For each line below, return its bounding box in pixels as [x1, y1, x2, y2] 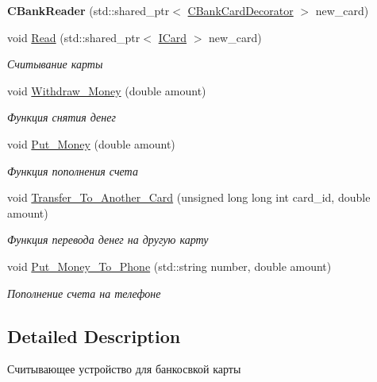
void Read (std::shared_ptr [7, 29, 140, 45]
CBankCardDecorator [187, 2, 294, 18]
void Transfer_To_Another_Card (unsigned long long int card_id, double [7, 189, 371, 206]
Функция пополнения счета [7, 162, 138, 179]
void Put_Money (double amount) [7, 135, 175, 152]
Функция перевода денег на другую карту [7, 231, 209, 248]
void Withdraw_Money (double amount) [7, 82, 206, 98]
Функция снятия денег [7, 109, 116, 125]
